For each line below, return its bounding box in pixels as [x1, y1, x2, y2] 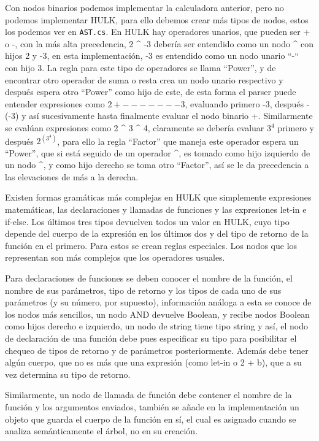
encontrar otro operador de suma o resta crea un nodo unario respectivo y [5, 73, 283, 86]
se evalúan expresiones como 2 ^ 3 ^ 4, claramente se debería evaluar [5, 121, 264, 134]
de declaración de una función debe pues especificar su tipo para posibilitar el [5, 332, 297, 344]
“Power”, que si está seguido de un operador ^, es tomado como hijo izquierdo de [5, 146, 310, 159]
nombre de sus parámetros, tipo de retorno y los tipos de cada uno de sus [5, 283, 282, 296]
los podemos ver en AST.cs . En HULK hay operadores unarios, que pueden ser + [5, 25, 310, 38]
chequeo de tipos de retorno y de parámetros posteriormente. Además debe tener [5, 343, 309, 356]
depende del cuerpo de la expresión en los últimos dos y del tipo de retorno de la [5, 227, 309, 240]
